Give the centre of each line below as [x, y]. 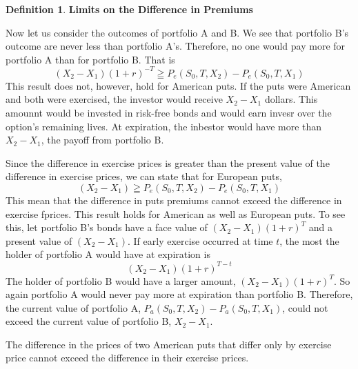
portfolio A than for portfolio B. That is [90, 59]
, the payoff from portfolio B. [102, 140]
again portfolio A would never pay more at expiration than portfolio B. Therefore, [179, 294]
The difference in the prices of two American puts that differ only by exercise [169, 344]
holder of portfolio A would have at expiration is [108, 254]
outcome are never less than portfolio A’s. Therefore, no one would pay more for [176, 46]
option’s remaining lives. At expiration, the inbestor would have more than [164, 126]
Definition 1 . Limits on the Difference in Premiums [129, 9]
